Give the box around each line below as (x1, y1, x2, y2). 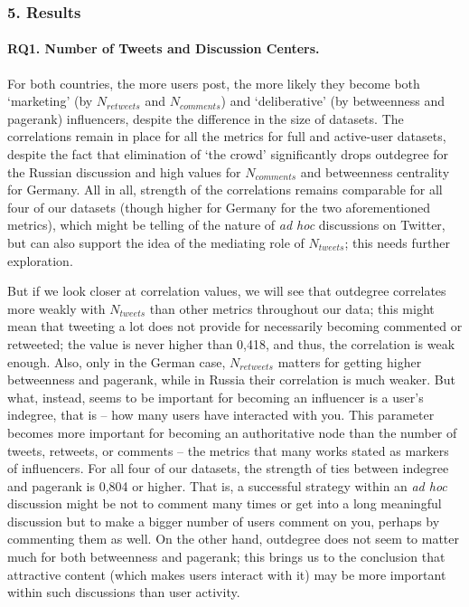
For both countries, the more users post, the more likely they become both (7, 73, 420, 92)
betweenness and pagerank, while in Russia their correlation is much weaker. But (7, 370, 455, 389)
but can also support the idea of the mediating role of (7, 232, 305, 251)
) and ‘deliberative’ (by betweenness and (220, 91, 446, 110)
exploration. (7, 251, 73, 270)
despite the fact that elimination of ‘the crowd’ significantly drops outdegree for (7, 145, 449, 164)
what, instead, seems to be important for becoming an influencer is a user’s (7, 387, 424, 406)
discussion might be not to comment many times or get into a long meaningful (7, 494, 442, 513)
